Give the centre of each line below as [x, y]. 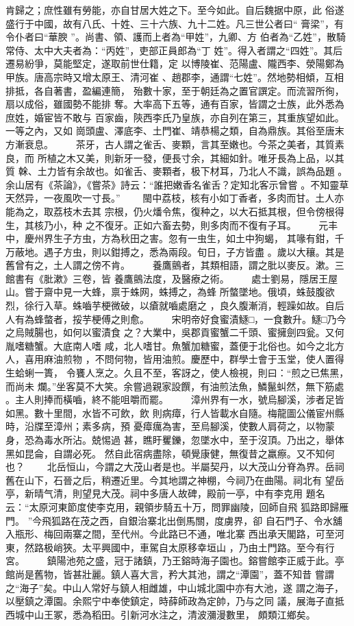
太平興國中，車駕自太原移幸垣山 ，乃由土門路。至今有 [203, 547]
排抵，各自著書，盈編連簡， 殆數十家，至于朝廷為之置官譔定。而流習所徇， [175, 90]
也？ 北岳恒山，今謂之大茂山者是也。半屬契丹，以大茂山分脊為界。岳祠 [175, 467]
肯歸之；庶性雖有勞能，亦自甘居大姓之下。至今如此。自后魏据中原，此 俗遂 [175, 10]
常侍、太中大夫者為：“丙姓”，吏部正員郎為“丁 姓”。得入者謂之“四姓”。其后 [174, 50]
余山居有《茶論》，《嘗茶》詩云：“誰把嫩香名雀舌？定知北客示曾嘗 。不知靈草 [177, 184]
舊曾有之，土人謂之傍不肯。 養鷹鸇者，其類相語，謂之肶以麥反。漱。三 [175, 265]
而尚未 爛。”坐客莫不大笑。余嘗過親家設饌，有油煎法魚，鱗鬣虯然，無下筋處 [175, 386]
